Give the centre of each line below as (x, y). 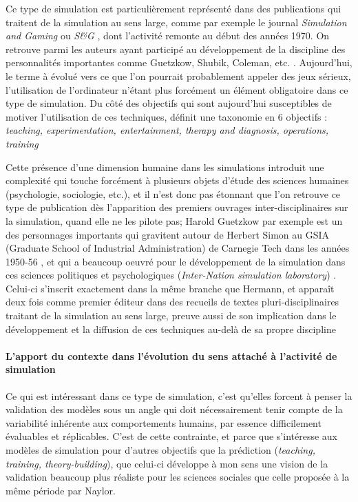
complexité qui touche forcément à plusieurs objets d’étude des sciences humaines (177, 180)
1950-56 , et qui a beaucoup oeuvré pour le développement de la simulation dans (176, 261)
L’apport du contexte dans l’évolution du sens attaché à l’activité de (171, 355)
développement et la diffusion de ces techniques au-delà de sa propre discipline (171, 329)
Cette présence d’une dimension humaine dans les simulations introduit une (165, 167)
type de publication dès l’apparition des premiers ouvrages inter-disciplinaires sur (177, 207)
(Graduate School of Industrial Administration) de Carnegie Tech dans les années (178, 248)
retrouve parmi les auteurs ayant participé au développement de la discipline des (176, 49)
